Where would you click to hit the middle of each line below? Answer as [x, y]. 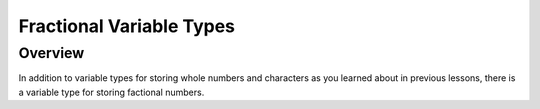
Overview [51, 53]
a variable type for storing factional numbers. [111, 92]
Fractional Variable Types [126, 26]
